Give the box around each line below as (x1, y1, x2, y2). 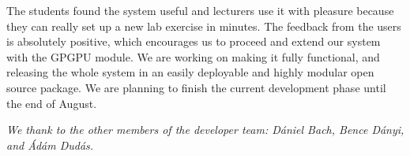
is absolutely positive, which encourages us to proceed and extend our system (6, 33, 381, 50)
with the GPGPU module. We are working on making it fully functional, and (6, 48, 380, 65)
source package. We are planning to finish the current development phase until (6, 79, 386, 95)
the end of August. (6, 95, 97, 111)
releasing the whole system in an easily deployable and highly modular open (6, 64, 374, 80)
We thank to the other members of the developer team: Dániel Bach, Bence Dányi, (6, 121, 404, 138)
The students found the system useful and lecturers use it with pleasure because (6, 2, 394, 18)
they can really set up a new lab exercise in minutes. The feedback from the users (6, 17, 401, 34)
